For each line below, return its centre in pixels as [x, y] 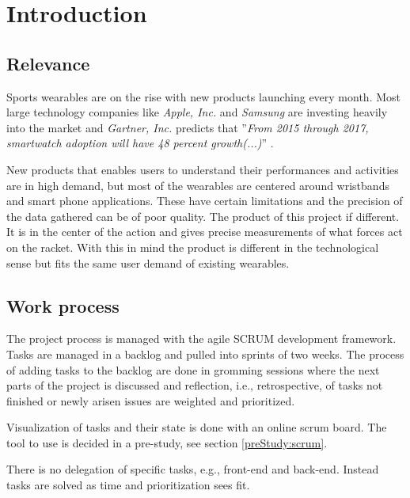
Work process [63, 305]
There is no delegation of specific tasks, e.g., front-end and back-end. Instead [193, 469]
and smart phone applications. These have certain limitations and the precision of [205, 201]
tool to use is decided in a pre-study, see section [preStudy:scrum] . [167, 442]
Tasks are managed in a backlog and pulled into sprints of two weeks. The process [205, 354]
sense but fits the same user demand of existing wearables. [148, 262]
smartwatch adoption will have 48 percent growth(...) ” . [140, 143]
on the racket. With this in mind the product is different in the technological [193, 247]
